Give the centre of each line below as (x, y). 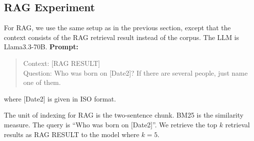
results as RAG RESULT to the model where (72, 134)
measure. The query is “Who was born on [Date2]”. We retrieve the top (111, 124)
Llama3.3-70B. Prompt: (41, 47)
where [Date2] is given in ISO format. (60, 98)
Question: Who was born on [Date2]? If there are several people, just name (135, 72)
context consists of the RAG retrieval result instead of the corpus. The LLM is (122, 37)
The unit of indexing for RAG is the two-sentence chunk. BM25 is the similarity (124, 115)
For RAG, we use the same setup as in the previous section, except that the (117, 28)
